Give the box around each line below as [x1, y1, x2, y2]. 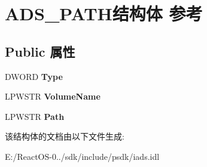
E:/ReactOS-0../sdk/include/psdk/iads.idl [5, 150, 160, 162]
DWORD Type [5, 70, 63, 82]
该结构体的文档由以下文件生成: [5, 130, 124, 143]
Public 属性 [5, 42, 75, 60]
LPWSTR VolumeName [5, 90, 101, 103]
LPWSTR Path [5, 110, 65, 122]
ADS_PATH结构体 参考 [5, 1, 203, 26]
